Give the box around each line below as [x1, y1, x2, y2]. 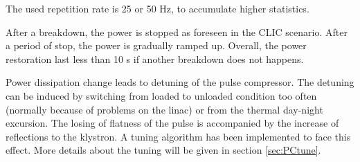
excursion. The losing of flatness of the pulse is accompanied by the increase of [6, 116, 339, 130]
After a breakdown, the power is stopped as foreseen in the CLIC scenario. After [6, 24, 348, 39]
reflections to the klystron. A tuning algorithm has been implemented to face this [6, 129, 351, 143]
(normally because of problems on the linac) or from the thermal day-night [6, 102, 323, 116]
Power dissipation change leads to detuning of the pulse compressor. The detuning [6, 75, 354, 89]
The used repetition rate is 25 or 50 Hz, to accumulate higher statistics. [6, 1, 309, 15]
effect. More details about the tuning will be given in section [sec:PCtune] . [6, 143, 321, 157]
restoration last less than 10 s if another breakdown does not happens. [6, 51, 304, 66]
